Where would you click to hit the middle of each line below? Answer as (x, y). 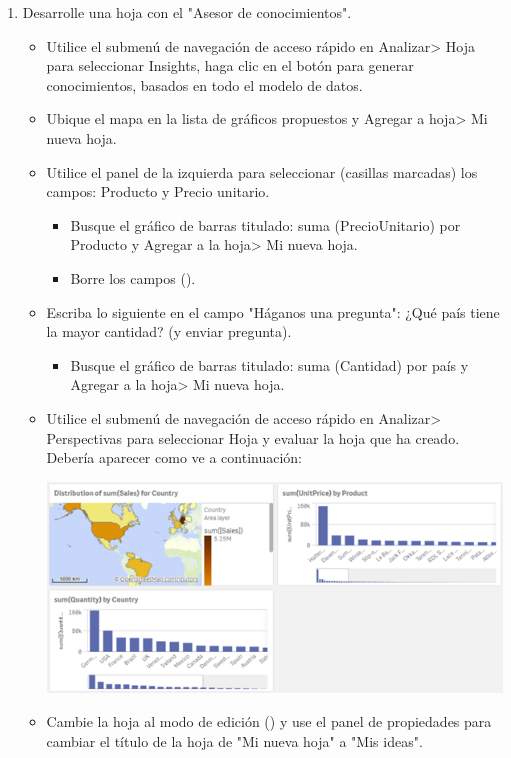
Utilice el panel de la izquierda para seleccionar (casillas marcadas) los (262, 171)
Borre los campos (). (133, 277)
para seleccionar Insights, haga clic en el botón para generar (230, 65)
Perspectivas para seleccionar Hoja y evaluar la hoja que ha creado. (253, 437)
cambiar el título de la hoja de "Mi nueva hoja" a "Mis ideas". (234, 740)
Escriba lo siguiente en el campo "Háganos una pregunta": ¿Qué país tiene (273, 311)
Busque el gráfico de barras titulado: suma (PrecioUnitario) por (265, 224)
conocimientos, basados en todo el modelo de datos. (204, 84)
